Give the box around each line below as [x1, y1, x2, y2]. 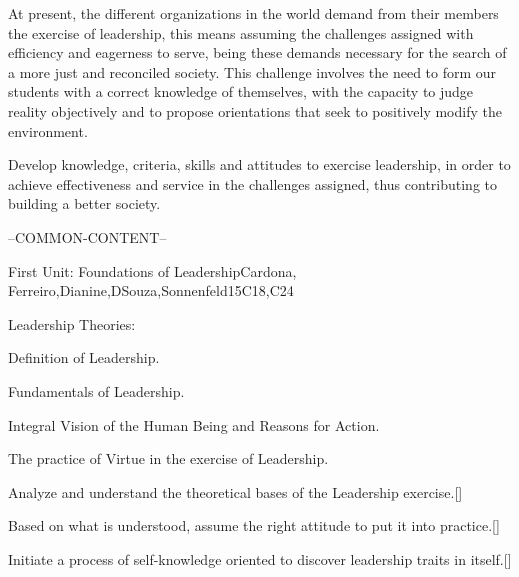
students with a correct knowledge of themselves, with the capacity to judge [8, 81, 474, 102]
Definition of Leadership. [8, 347, 160, 368]
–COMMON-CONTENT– [8, 226, 167, 247]
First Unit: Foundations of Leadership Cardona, [8, 260, 297, 281]
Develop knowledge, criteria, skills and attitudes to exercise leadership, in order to [8, 154, 511, 175]
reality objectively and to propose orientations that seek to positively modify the [8, 100, 502, 121]
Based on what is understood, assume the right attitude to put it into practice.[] [8, 515, 500, 536]
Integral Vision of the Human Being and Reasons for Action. [8, 414, 380, 435]
